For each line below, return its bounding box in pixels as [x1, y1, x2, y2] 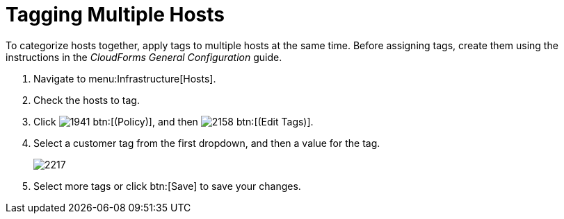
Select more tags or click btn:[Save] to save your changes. [33, 179, 301, 192]
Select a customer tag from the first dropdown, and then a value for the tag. [33, 137, 380, 149]
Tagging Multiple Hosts [6, 3, 225, 26]
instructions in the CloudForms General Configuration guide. [6, 51, 282, 63]
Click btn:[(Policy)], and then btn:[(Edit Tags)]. [33, 115, 314, 128]
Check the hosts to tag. [33, 94, 140, 106]
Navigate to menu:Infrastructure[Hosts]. [33, 72, 216, 85]
